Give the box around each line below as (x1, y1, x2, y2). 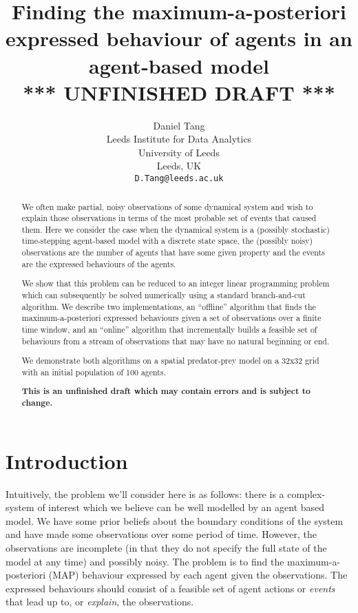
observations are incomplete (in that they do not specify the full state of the (6, 541, 327, 554)
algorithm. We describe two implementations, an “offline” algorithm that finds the (21, 300, 316, 312)
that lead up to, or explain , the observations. (6, 594, 194, 609)
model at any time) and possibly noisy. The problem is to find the (6, 554, 284, 568)
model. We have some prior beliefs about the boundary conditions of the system (6, 513, 344, 528)
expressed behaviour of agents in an (6, 24, 352, 52)
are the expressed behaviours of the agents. (21, 258, 176, 269)
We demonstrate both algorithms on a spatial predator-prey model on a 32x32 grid (21, 355, 319, 366)
